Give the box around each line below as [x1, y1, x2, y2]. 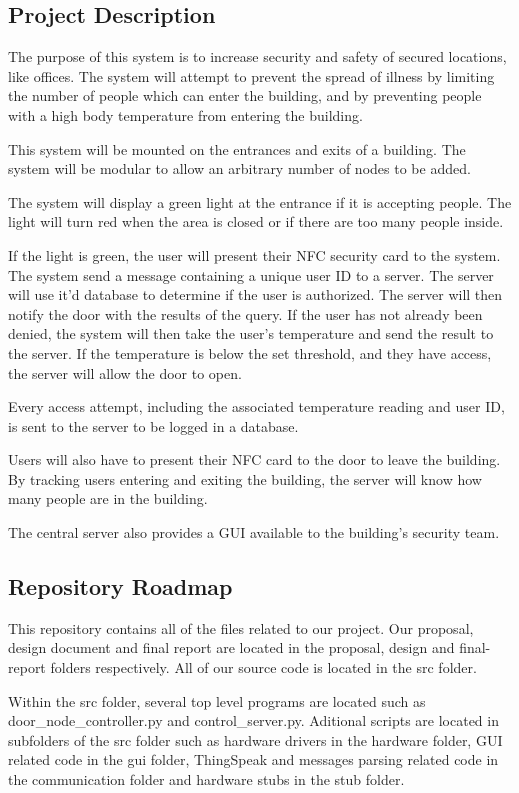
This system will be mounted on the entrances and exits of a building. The [8, 138, 466, 159]
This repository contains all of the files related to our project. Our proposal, [8, 617, 474, 638]
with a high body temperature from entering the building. [8, 104, 363, 125]
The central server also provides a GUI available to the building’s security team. [8, 522, 500, 543]
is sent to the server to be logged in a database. [8, 415, 299, 436]
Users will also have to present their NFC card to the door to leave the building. [8, 449, 501, 470]
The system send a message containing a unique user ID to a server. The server [8, 264, 494, 285]
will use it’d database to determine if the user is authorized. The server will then [8, 284, 503, 305]
